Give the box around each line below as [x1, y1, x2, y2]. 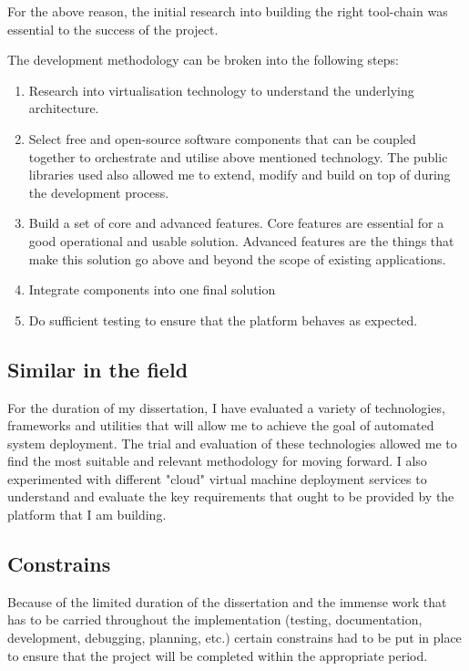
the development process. [28, 182, 169, 201]
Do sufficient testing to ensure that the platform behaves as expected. [28, 310, 418, 329]
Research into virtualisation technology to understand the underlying [28, 80, 414, 99]
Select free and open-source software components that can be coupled [28, 129, 416, 148]
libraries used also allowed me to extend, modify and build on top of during [28, 165, 451, 184]
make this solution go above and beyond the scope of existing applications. [28, 249, 446, 268]
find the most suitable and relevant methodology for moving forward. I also [7, 451, 427, 470]
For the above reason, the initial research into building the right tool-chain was [7, 2, 448, 20]
